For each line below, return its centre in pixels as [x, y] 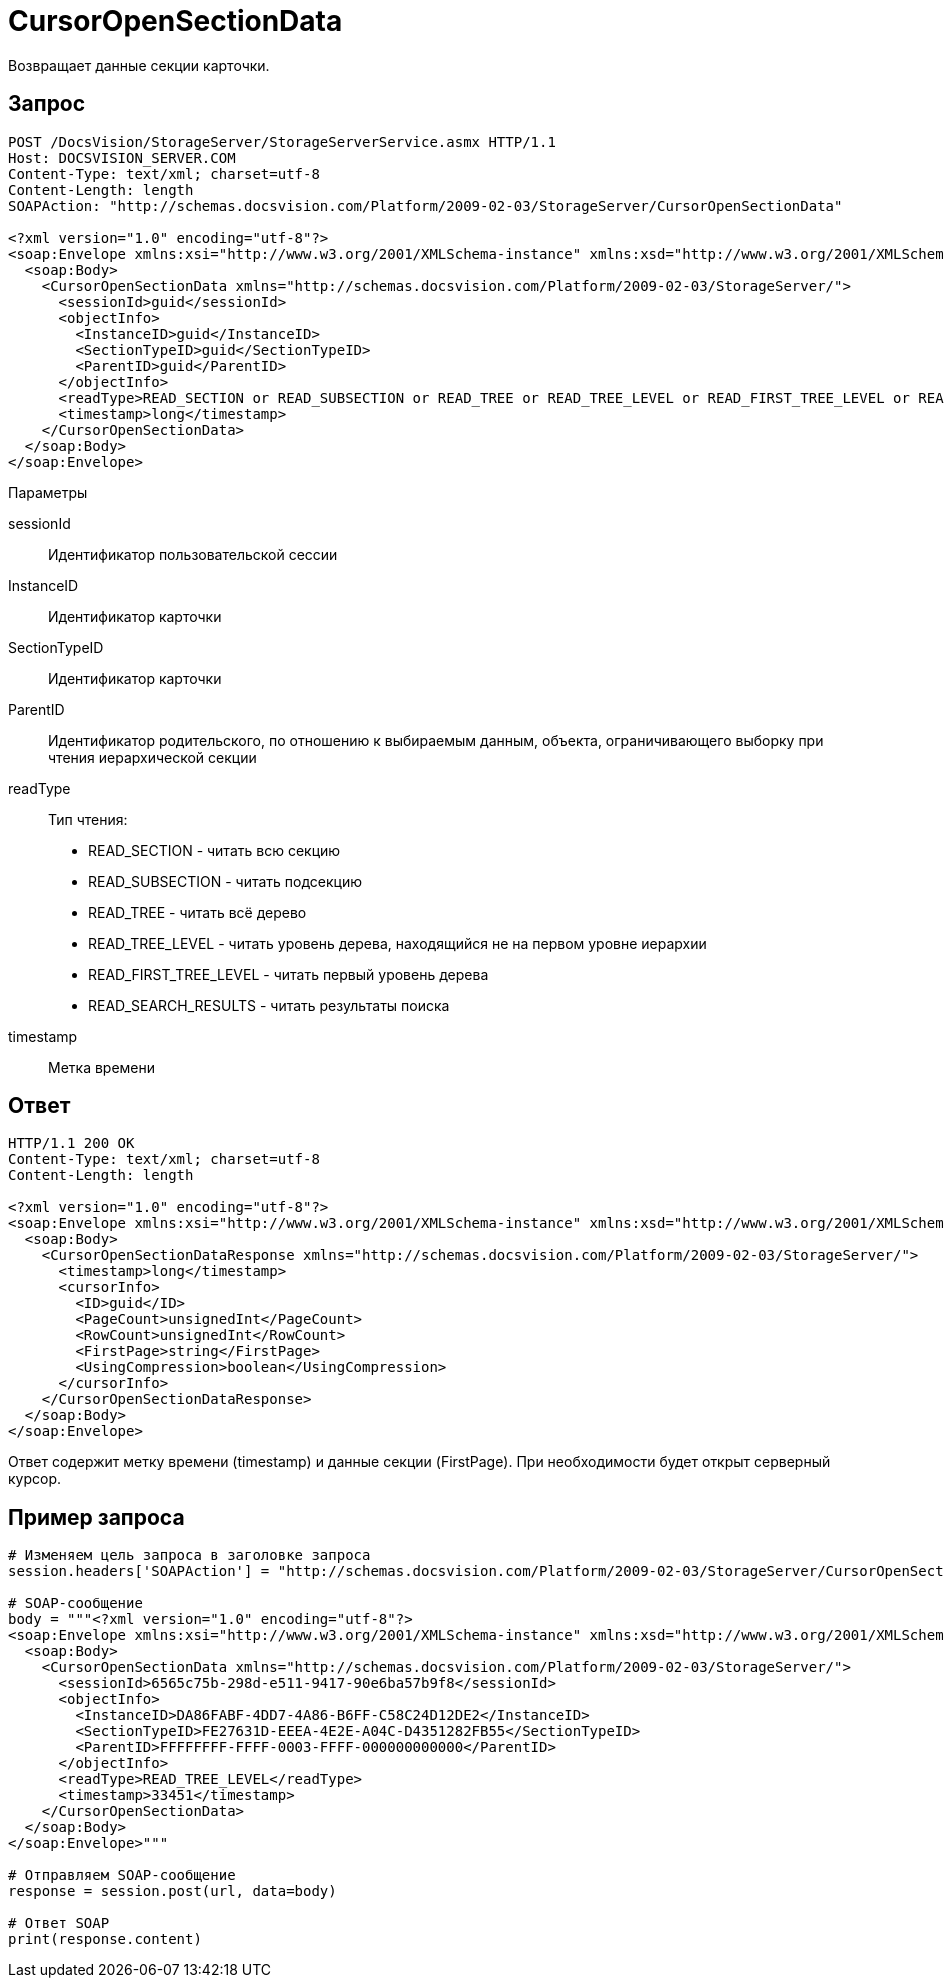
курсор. [35, 1479]
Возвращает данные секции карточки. [139, 65]
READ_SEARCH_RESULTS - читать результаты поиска [269, 1005]
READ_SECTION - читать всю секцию [214, 850]
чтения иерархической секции [152, 757]
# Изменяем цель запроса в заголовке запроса [189, 1555]
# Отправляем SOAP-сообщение [122, 1875]
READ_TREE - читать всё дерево [197, 912]
